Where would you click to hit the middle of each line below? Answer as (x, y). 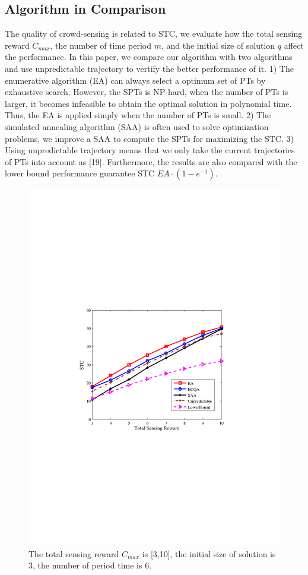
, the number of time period (101, 45)
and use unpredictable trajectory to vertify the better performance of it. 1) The (149, 68)
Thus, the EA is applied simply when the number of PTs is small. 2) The (138, 115)
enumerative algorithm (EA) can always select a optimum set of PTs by (135, 80)
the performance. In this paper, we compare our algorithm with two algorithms (149, 57)
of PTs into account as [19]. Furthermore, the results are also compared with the (151, 161)
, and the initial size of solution (218, 45)
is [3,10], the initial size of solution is (209, 553)
